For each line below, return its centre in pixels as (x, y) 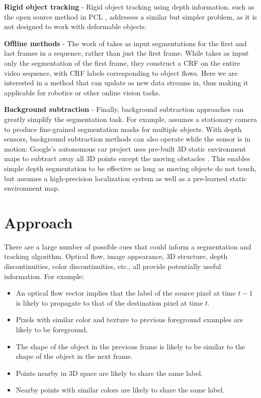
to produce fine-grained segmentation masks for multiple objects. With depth (123, 129)
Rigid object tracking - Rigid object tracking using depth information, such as (129, 7)
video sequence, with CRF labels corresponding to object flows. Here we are (121, 73)
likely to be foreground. (52, 329)
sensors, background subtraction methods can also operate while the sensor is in (127, 139)
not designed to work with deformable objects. (75, 26)
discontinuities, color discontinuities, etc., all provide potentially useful (113, 266)
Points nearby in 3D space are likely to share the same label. (109, 373)
